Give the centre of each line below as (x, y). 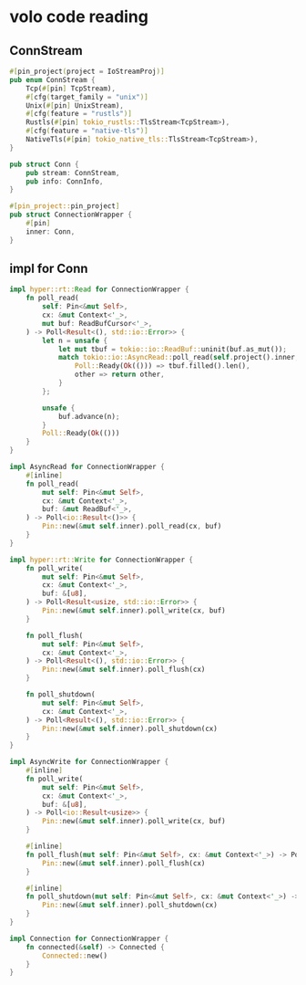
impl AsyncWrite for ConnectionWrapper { (89, 762)
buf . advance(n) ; (89, 416)
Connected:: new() (75, 956)
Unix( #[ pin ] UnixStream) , (75, 105)
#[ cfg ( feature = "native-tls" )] (87, 131)
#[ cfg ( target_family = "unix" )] (87, 97)
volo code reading (79, 17)
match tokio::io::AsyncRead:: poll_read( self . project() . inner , (178, 358)
